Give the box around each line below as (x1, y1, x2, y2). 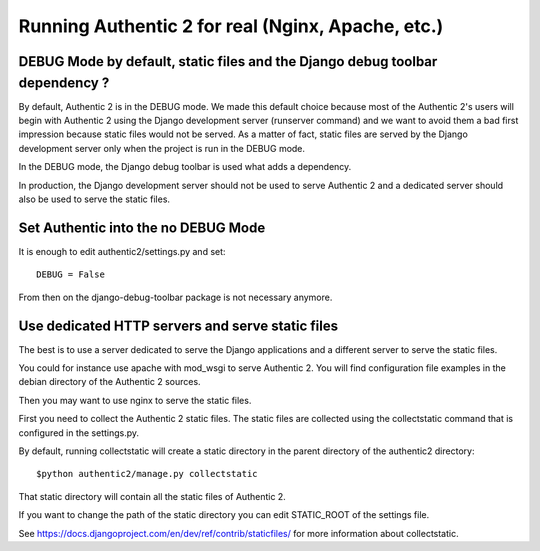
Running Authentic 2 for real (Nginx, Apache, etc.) (18, 15, 444, 37)
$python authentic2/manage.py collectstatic (36, 468, 259, 480)
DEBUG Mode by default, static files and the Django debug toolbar (18, 53, 438, 70)
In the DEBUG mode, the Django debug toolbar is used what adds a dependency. (18, 161, 352, 173)
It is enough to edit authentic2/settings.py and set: (18, 245, 226, 257)
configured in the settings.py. (18, 426, 140, 439)
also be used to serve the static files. (18, 193, 170, 205)
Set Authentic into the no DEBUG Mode (18, 219, 266, 236)
